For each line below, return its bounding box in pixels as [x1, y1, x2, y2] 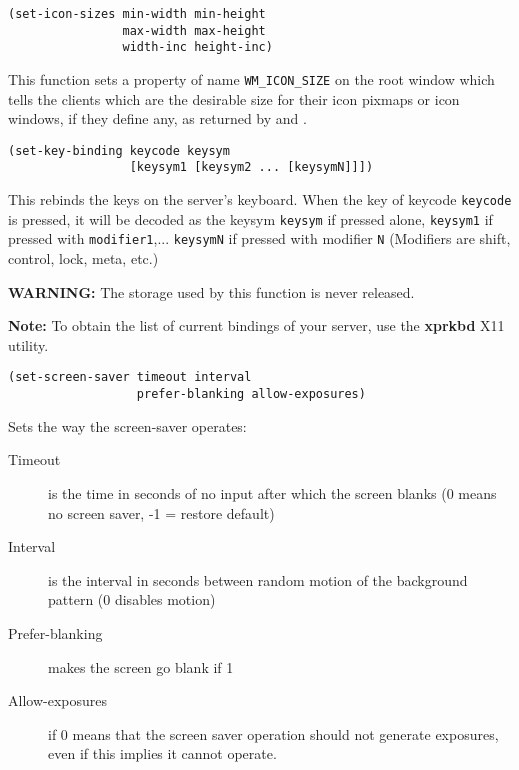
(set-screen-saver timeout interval [8, 370, 252, 385]
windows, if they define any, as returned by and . [8, 108, 307, 129]
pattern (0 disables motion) [48, 589, 216, 610]
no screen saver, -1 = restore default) [48, 502, 275, 523]
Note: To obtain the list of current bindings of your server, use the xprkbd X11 [8, 315, 505, 336]
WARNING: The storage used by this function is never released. [8, 281, 415, 302]
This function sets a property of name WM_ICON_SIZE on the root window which [8, 68, 495, 89]
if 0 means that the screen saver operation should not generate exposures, [48, 723, 499, 744]
